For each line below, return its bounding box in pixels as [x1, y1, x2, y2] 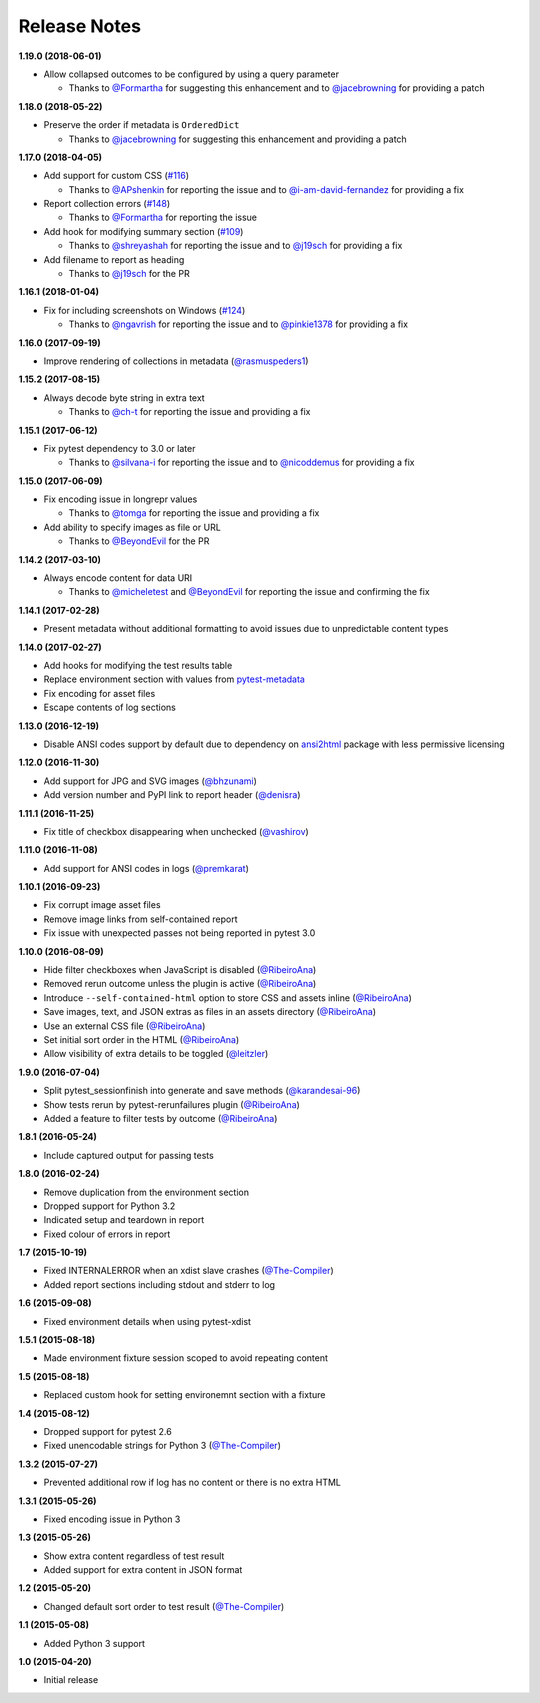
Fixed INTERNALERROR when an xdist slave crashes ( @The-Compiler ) [43, 1265, 334, 1277]
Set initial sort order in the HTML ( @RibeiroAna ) [43, 1033, 240, 1045]
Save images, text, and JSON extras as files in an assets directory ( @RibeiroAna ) [43, 1006, 377, 1018]
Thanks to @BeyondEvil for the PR [68, 535, 210, 547]
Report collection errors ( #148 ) [43, 198, 171, 210]
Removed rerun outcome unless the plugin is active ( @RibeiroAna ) [43, 978, 317, 990]
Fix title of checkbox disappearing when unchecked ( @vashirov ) [43, 825, 309, 837]
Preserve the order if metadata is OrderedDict [43, 119, 240, 131]
